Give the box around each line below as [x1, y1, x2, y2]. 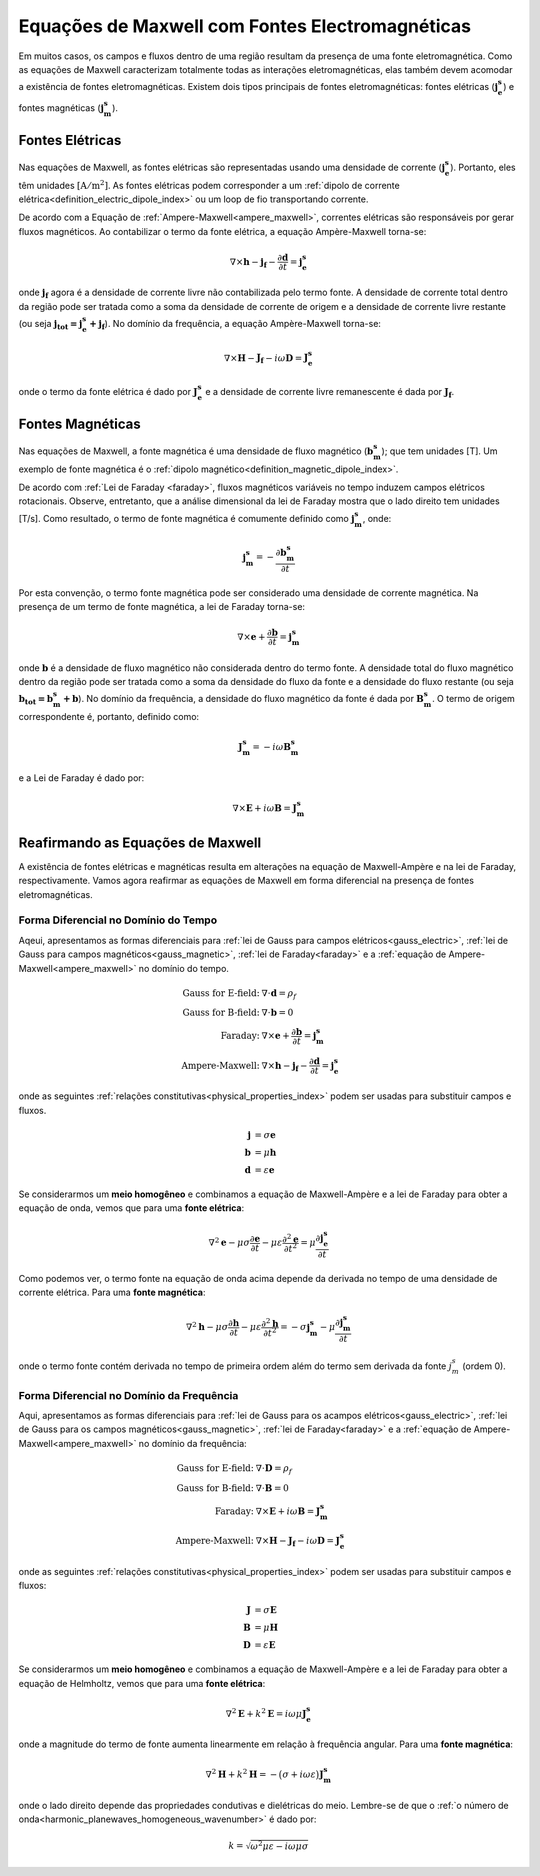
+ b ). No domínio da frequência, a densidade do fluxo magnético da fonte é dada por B [62, 693, 424, 705]
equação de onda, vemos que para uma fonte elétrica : [18, 1202, 245, 1214]
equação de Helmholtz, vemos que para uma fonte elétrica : [18, 1677, 266, 1689]
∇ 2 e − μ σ [208, 1236, 251, 1249]
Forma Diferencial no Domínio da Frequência [18, 1388, 239, 1402]
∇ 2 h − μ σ [185, 1320, 229, 1333]
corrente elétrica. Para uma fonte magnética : [18, 1286, 206, 1299]
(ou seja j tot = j [18, 317, 83, 332]
